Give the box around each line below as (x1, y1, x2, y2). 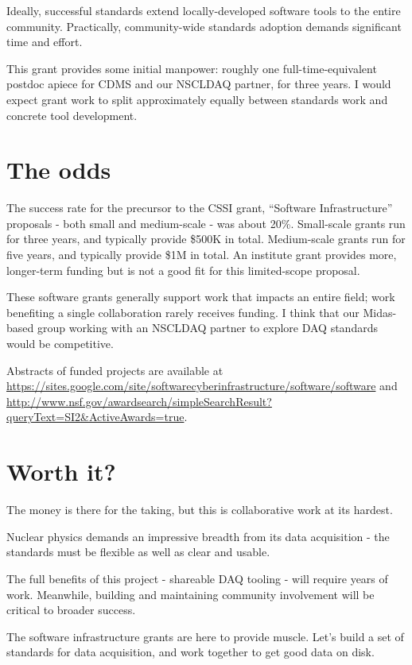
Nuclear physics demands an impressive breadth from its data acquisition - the (6, 528, 390, 544)
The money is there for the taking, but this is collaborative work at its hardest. (6, 501, 393, 518)
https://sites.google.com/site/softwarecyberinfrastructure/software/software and (6, 377, 398, 394)
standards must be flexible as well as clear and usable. (6, 543, 270, 560)
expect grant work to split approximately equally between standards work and (6, 91, 388, 107)
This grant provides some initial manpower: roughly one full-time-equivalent (6, 60, 377, 76)
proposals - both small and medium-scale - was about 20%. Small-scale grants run (6, 215, 406, 231)
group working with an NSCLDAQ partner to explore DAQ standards (37, 319, 378, 336)
